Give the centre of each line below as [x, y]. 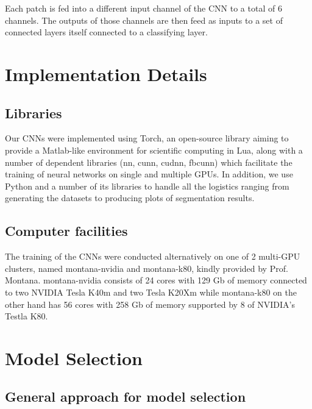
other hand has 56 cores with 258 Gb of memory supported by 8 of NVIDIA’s [150, 304]
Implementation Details [106, 73]
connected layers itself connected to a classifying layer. [106, 32]
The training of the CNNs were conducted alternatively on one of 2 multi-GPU [153, 256]
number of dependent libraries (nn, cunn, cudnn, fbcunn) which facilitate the [149, 162]
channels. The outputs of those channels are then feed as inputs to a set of [144, 20]
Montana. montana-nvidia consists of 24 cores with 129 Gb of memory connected [156, 280]
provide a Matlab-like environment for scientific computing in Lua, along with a [154, 150]
